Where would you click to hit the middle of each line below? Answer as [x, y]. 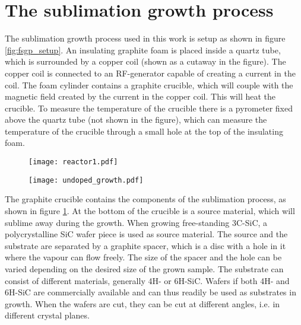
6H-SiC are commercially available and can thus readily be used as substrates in [150, 292]
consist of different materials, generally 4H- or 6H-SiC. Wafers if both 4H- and [147, 280]
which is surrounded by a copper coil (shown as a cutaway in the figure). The [145, 61]
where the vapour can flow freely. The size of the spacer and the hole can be [143, 257]
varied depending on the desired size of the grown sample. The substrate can [144, 268]
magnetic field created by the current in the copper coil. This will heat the [140, 96]
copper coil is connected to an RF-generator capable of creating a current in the [150, 73]
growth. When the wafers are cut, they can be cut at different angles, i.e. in [142, 303]
